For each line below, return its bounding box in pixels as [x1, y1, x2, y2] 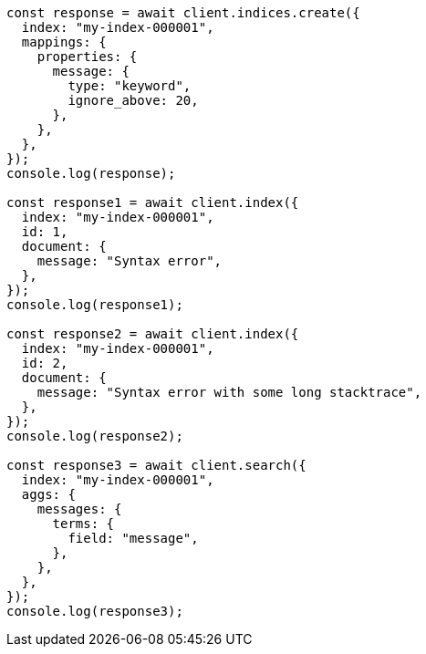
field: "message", [68, 531, 199, 545]
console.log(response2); [6, 429, 183, 443]
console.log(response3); [6, 604, 183, 618]
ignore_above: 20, [68, 93, 199, 108]
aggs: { [21, 487, 76, 502]
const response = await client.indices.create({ [6, 5, 360, 20]
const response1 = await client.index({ [6, 195, 299, 210]
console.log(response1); [6, 297, 183, 312]
